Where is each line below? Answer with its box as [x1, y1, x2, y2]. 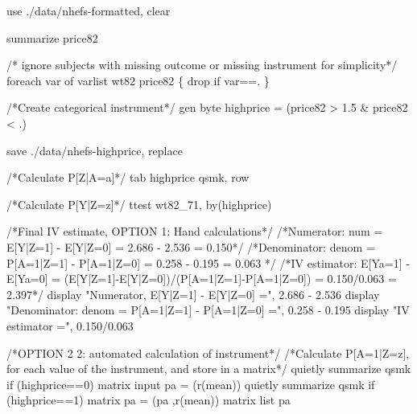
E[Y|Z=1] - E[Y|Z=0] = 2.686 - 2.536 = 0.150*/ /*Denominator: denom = [6, 238, 375, 255]
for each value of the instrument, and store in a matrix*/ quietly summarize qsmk [6, 360, 411, 377]
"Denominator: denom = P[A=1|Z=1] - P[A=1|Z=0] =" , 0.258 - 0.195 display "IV [6, 301, 410, 318]
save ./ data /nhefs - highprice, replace [6, 141, 183, 158]
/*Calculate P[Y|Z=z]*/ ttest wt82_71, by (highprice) [6, 195, 272, 212]
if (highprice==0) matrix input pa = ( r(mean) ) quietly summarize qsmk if [6, 375, 375, 392]
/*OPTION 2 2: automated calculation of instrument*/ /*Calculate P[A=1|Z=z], [6, 344, 410, 361]
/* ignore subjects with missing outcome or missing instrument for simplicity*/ [6, 56, 398, 73]
